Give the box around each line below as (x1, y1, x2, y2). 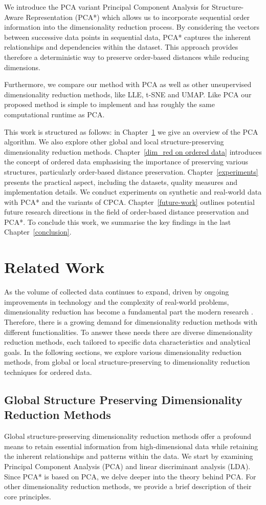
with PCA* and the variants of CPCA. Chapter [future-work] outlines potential (4, 196, 255, 207)
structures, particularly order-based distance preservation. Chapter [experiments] (4, 166, 258, 177)
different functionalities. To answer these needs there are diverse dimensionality (4, 326, 253, 337)
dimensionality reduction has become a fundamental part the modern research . (4, 306, 253, 317)
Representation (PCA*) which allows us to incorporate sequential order (26, 11, 250, 22)
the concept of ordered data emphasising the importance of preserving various (4, 156, 248, 167)
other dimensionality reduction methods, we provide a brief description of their (4, 481, 252, 492)
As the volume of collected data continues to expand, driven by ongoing (4, 286, 229, 297)
